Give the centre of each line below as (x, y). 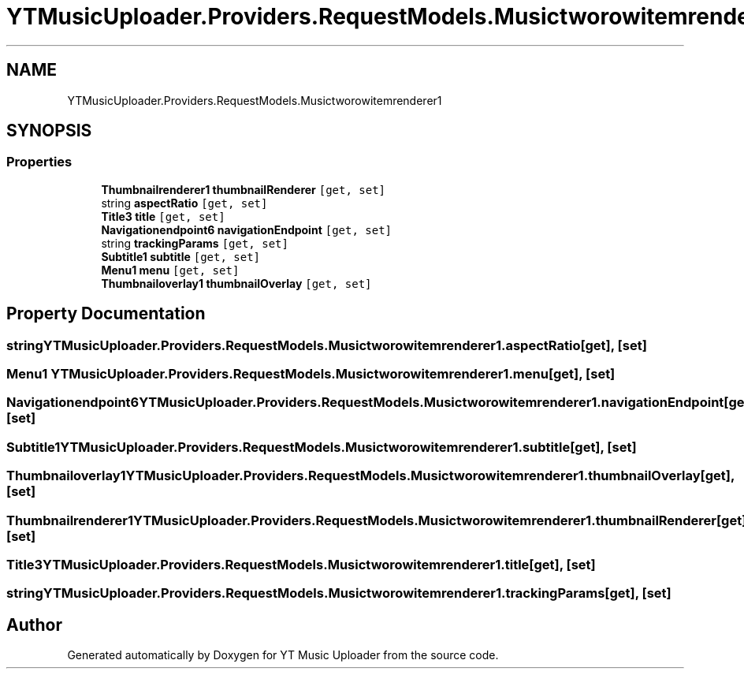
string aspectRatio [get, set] (184, 203)
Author (34, 625)
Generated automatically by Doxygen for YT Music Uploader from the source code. (283, 655)
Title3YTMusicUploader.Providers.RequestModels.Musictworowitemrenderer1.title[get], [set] (301, 564)
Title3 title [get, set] (163, 216)
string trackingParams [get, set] (195, 243)
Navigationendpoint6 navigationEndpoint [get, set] (246, 229)
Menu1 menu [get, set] (170, 270)
